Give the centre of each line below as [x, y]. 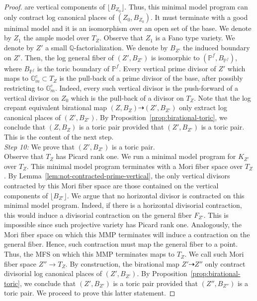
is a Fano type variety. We [195, 38]
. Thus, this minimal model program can [186, 6]
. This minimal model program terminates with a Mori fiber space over [135, 166]
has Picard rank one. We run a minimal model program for [146, 156]
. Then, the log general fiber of [67, 57]
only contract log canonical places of [59, 17]
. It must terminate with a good [199, 17]
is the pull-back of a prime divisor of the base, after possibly [151, 78]
